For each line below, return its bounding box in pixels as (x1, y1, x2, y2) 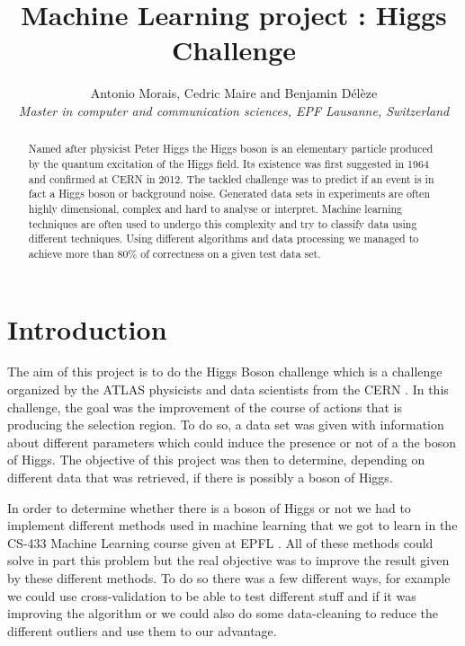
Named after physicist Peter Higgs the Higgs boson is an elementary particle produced (28, 141, 434, 156)
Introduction (7, 310, 167, 347)
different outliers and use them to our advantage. (7, 621, 277, 640)
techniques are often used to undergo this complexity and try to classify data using (28, 216, 417, 231)
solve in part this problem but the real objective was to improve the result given (7, 551, 450, 570)
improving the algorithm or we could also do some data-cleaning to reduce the (7, 604, 439, 623)
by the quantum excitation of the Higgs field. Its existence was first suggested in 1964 (28, 155, 429, 171)
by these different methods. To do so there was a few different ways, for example (7, 569, 451, 588)
